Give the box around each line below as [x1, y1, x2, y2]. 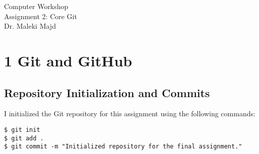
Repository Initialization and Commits [4, 85, 210, 100]
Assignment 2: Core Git [4, 11, 77, 21]
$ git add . [4, 134, 44, 142]
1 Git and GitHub [4, 50, 133, 70]
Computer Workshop [4, 1, 69, 11]
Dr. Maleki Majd [4, 21, 56, 31]
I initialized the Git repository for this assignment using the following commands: [4, 108, 255, 119]
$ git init [4, 126, 40, 133]
